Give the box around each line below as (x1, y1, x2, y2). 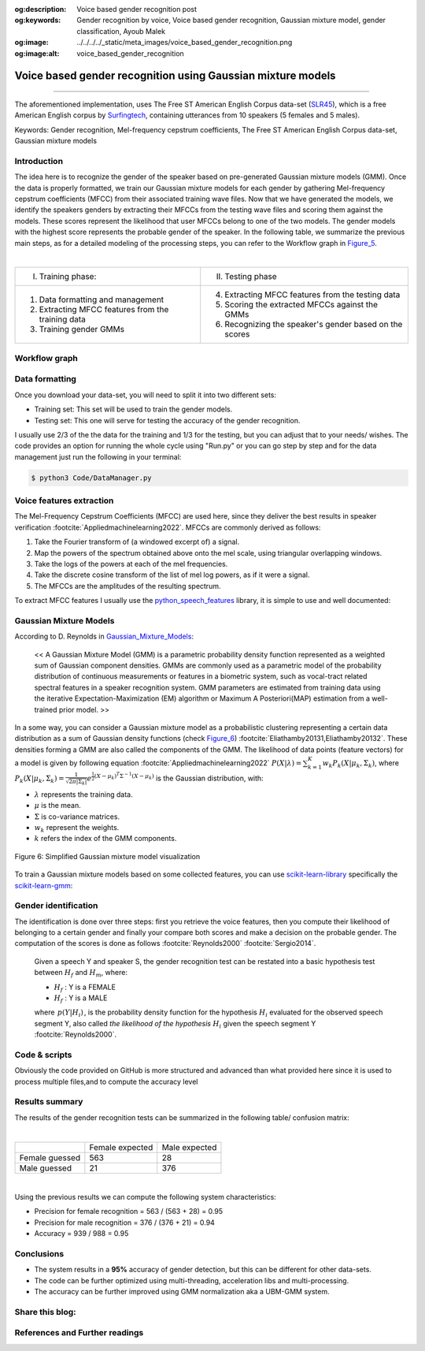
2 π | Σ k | (68, 777, 87, 787)
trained (34, 705, 58, 714)
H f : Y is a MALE (54, 993, 108, 1004)
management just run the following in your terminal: (14, 452, 182, 461)
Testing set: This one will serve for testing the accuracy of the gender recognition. (34, 415, 301, 425)
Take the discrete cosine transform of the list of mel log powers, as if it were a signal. (34, 570, 310, 579)
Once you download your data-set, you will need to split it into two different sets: (14, 390, 277, 400)
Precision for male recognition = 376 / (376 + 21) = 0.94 (34, 1218, 216, 1227)
